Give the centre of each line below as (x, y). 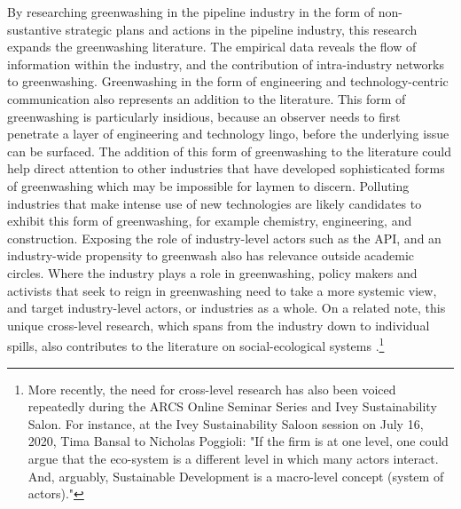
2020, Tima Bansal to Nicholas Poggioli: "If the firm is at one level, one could (238, 441)
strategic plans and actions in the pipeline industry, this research (241, 29)
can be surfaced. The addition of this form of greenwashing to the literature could (229, 151)
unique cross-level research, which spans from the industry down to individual (219, 325)
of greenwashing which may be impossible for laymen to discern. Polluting (208, 185)
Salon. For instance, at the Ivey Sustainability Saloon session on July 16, (226, 423)
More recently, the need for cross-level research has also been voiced (212, 389)
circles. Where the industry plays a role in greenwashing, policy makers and (212, 272)
